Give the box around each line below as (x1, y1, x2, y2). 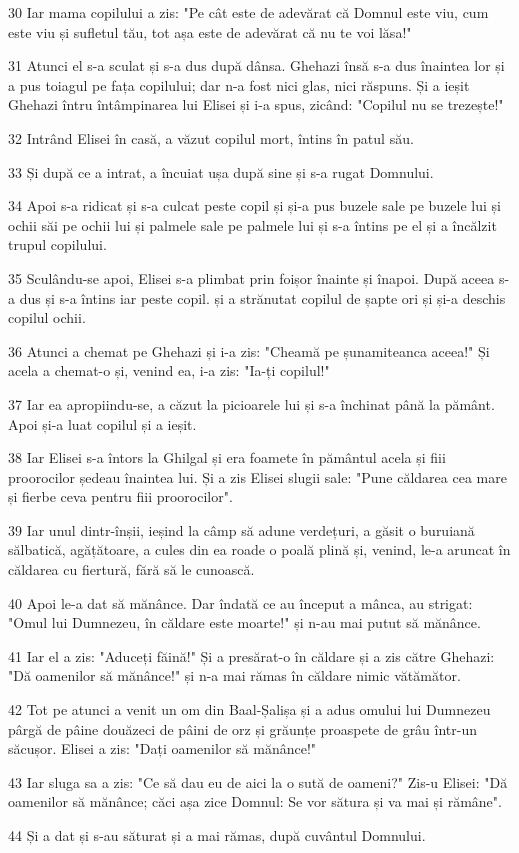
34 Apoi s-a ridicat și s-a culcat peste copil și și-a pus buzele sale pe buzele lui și (8, 195, 501, 216)
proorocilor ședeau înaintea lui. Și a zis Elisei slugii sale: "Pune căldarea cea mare (8, 466, 507, 487)
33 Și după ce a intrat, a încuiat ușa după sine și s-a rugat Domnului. (8, 161, 434, 182)
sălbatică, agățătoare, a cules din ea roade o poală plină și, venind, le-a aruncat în (8, 539, 511, 560)
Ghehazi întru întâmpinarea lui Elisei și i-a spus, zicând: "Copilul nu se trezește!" (8, 94, 504, 115)
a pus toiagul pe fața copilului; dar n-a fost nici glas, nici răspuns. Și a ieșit (8, 74, 470, 95)
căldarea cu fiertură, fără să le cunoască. (8, 559, 255, 580)
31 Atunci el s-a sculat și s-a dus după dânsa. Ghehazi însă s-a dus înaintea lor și (8, 55, 505, 76)
